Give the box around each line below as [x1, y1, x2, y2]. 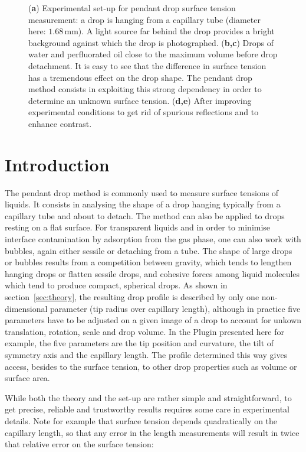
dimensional [5, 302, 48, 314]
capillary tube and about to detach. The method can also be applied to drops [5, 209, 285, 222]
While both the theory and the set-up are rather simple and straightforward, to [5, 391, 292, 404]
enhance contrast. [28, 117, 92, 129]
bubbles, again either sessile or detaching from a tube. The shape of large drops [5, 244, 292, 256]
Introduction [5, 152, 110, 176]
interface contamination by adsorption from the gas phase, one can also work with [5, 233, 301, 245]
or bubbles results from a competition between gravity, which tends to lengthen [5, 256, 292, 268]
